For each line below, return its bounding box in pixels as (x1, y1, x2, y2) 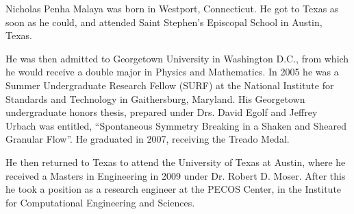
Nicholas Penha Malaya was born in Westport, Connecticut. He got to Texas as (5, 1, 339, 15)
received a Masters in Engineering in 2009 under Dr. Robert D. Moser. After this (5, 168, 346, 182)
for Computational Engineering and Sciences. (5, 195, 195, 209)
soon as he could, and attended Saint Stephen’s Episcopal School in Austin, (5, 14, 323, 29)
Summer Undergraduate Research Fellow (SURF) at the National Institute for (5, 78, 334, 92)
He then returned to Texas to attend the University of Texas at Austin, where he (5, 154, 346, 169)
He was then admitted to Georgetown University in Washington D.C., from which (5, 51, 349, 65)
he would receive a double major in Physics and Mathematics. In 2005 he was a (5, 64, 339, 79)
